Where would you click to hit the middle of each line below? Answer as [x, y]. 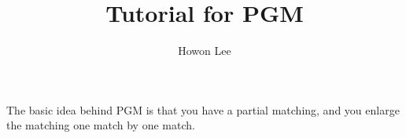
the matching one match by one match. [101, 125]
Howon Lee [205, 51]
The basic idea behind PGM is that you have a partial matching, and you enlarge [203, 109]
